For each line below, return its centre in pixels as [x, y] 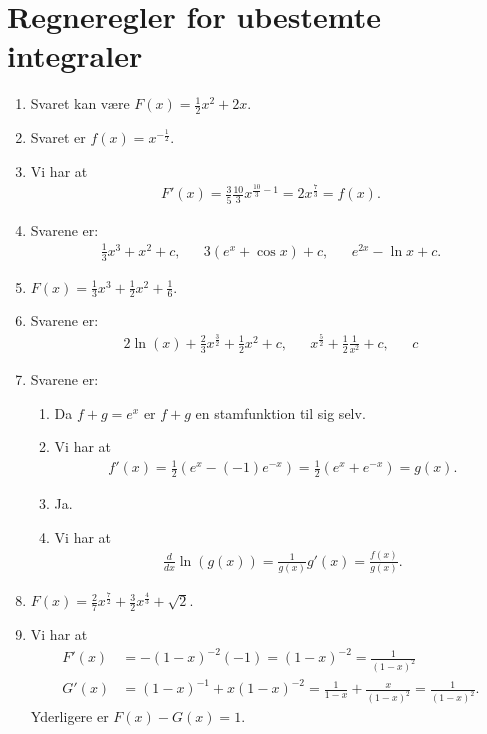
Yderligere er [69, 716]
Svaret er [58, 137]
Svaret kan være [80, 103]
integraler [75, 55]
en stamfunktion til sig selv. [280, 412]
